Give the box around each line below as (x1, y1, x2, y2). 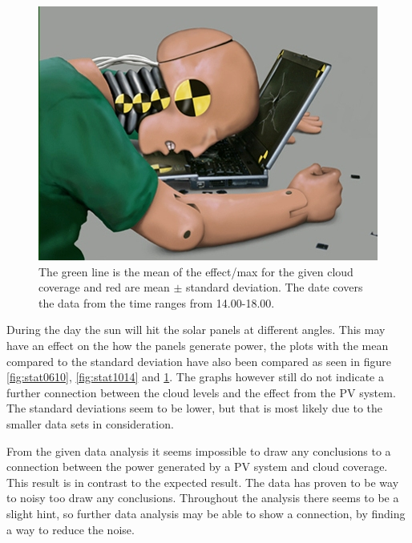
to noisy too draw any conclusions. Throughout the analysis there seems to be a (6, 489, 399, 506)
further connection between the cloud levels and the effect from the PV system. (6, 384, 396, 400)
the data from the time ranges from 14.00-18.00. (38, 294, 275, 311)
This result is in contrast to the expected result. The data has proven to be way (6, 473, 399, 490)
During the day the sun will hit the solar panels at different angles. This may (6, 321, 386, 338)
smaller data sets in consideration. (6, 415, 174, 432)
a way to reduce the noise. (6, 521, 135, 537)
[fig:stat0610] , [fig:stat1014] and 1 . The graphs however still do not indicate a (6, 368, 384, 385)
